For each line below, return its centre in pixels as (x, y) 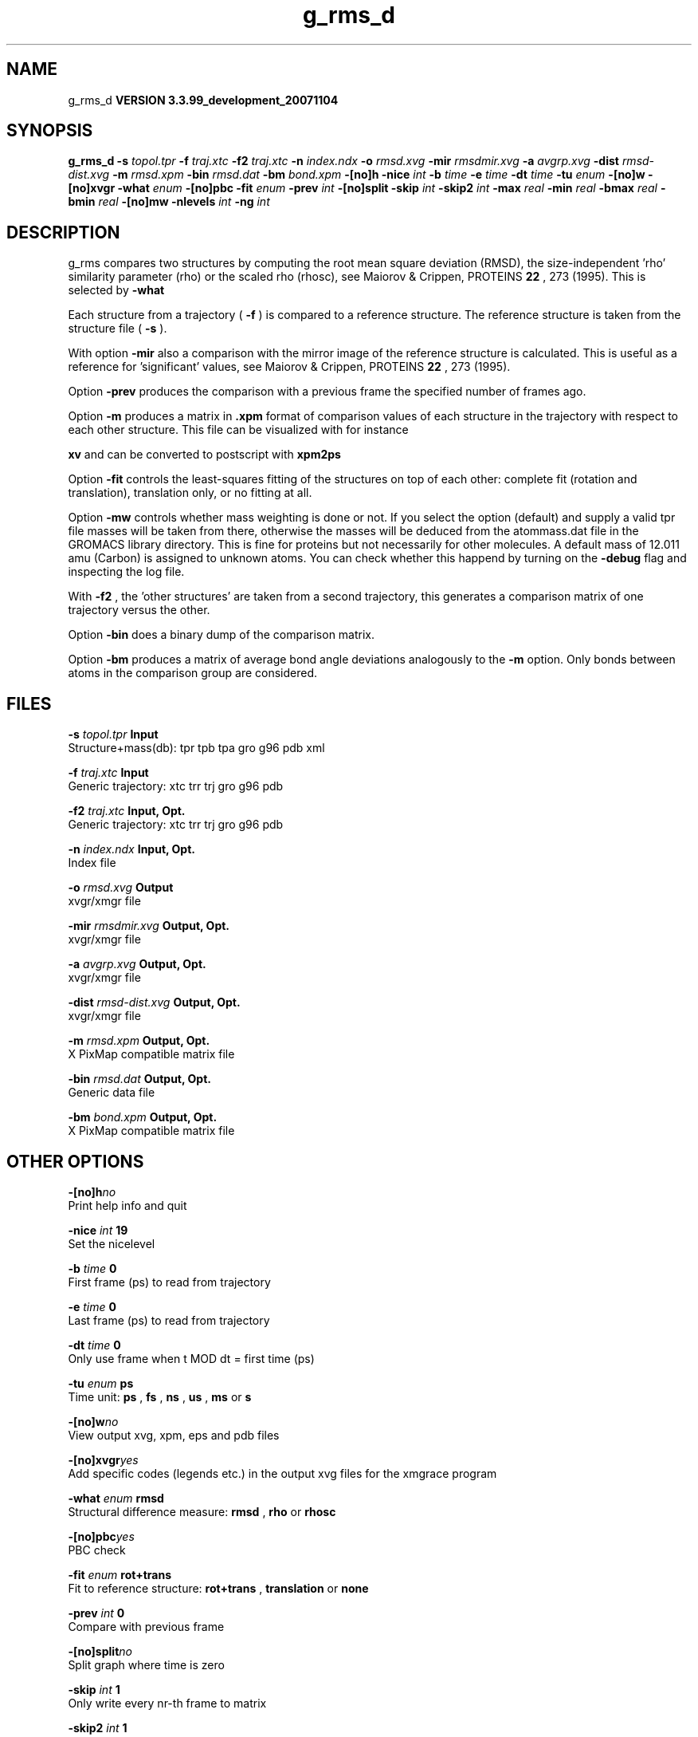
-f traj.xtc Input (108, 773)
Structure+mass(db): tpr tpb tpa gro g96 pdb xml (196, 748)
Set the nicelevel (112, 1243)
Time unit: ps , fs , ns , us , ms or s (160, 1396)
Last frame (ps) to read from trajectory (169, 1320)
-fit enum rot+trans (120, 1574)
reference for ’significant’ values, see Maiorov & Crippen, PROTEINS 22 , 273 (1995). (289, 367)
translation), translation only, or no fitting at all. (190, 493)
